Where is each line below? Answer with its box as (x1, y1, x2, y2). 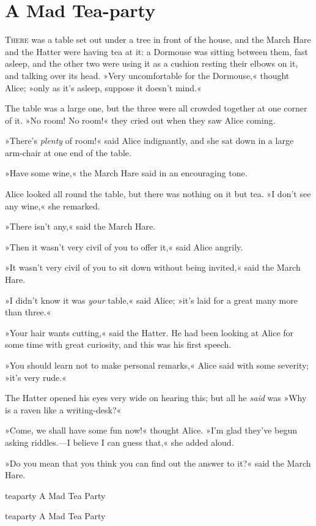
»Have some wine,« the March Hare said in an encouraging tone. (5, 167, 248, 179)
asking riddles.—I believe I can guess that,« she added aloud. (5, 435, 234, 448)
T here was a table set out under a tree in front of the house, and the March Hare (5, 33, 311, 46)
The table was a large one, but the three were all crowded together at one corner (5, 102, 307, 115)
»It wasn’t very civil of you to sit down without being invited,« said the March (5, 261, 301, 274)
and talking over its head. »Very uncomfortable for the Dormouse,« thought (5, 69, 290, 81)
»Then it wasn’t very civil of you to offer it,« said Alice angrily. (5, 240, 243, 253)
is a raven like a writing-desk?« (5, 403, 122, 416)
